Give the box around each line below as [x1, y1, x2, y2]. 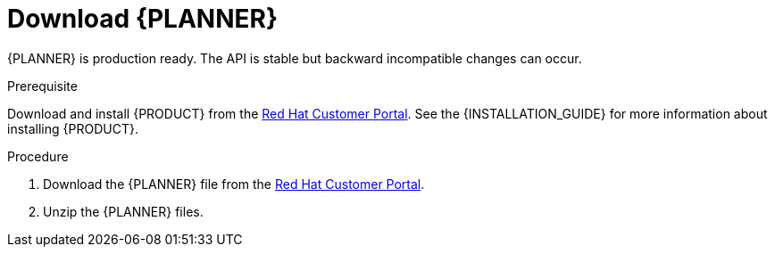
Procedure [7, 148, 69, 164]
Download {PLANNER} [7, 4, 279, 34]
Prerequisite [7, 78, 78, 94]
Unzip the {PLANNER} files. [43, 203, 204, 219]
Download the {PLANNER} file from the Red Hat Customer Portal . [43, 176, 425, 192]
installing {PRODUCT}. [7, 120, 138, 136]
